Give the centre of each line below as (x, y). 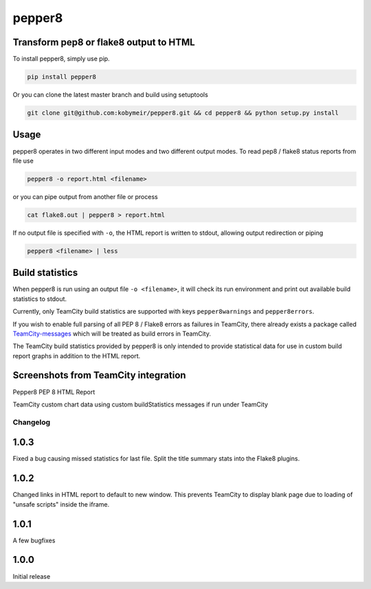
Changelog (32, 422)
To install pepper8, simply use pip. (61, 59)
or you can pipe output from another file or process (85, 196)
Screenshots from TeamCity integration (99, 375)
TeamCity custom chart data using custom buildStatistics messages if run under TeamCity (140, 404)
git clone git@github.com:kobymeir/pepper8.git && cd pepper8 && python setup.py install (183, 113)
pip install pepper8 (61, 77)
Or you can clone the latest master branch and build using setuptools (111, 95)
